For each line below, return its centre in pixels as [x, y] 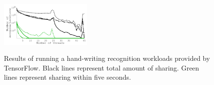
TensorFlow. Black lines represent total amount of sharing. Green [102, 67]
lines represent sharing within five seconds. [68, 77]
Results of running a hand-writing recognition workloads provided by [107, 58]
